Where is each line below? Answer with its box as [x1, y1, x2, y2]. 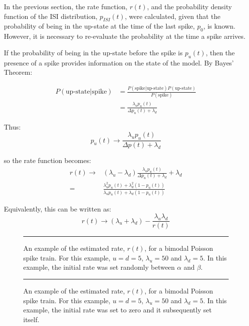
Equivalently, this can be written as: [4, 203, 111, 213]
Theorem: [4, 67, 32, 77]
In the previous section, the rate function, [4, 1, 127, 11]
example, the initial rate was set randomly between [23, 262, 175, 272]
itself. [23, 314, 40, 324]
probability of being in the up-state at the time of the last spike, [4, 21, 195, 31]
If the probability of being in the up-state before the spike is [4, 47, 183, 57]
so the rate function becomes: [4, 155, 91, 165]
